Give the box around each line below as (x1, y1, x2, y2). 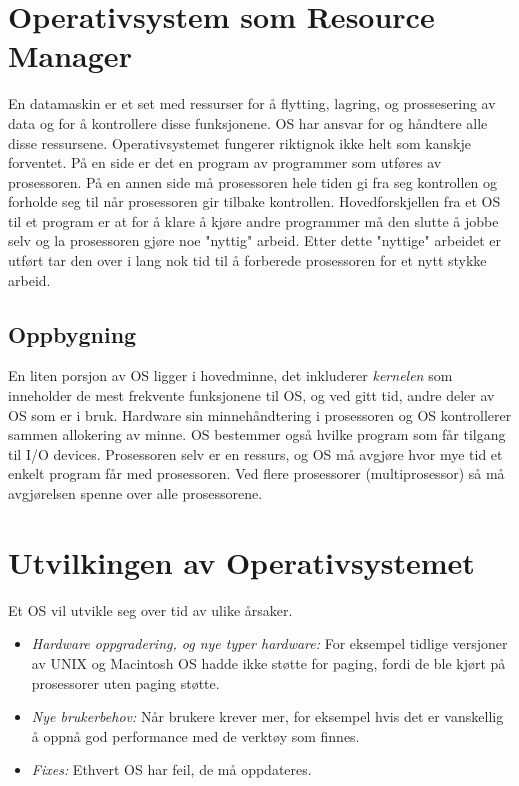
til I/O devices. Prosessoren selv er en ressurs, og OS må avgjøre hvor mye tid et (8, 443, 503, 464)
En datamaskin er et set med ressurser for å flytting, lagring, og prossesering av (8, 93, 496, 114)
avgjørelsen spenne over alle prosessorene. (8, 483, 263, 504)
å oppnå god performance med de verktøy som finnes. (31, 725, 360, 746)
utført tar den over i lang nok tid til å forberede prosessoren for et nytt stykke (8, 250, 487, 271)
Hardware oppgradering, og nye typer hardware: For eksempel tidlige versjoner (31, 633, 508, 654)
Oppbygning (8, 318, 137, 349)
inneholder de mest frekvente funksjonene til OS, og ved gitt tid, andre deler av (8, 385, 495, 406)
